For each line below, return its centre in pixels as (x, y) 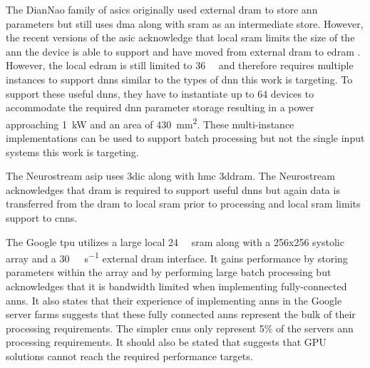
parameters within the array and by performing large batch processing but (169, 272)
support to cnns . (42, 217)
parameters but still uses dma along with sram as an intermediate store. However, (185, 23)
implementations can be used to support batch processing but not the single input (185, 138)
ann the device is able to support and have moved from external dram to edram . (183, 51)
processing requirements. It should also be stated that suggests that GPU (166, 342)
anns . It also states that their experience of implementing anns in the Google (174, 300)
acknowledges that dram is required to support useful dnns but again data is (173, 189)
